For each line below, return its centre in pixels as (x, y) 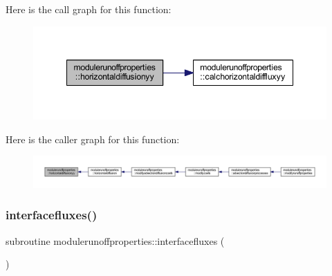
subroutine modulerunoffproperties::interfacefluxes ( (115, 240)
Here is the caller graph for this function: (93, 139)
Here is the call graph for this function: (89, 9)
